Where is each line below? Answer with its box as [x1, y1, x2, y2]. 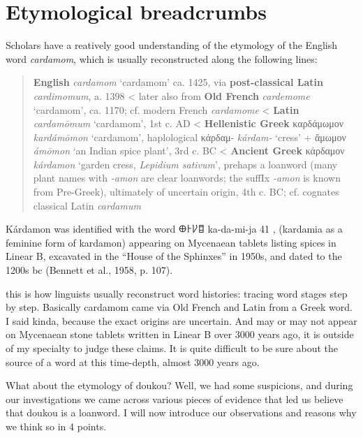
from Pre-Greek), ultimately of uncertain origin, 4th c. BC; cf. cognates [33, 184, 339, 199]
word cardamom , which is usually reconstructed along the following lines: [6, 51, 318, 66]
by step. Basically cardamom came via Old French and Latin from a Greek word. [6, 300, 353, 314]
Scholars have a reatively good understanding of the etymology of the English [6, 38, 338, 52]
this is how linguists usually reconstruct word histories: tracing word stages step [6, 286, 348, 300]
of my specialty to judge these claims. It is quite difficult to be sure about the [6, 341, 338, 355]
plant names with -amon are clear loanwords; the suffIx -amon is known [33, 170, 341, 185]
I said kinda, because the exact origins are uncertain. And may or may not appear [6, 313, 357, 328]
